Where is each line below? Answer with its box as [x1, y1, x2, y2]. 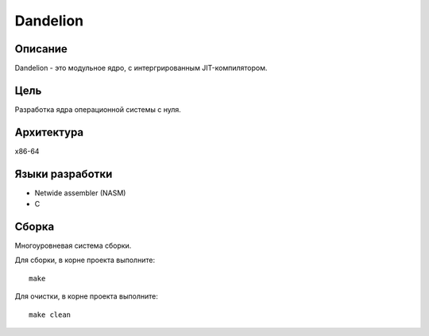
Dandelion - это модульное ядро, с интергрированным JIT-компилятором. [14, 64, 268, 73]
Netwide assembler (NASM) [34, 187, 126, 198]
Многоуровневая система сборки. [14, 241, 132, 250]
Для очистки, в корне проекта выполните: [14, 292, 159, 301]
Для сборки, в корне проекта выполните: [14, 255, 155, 265]
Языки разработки [14, 167, 113, 180]
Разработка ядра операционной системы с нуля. [14, 104, 182, 114]
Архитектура [14, 126, 84, 139]
